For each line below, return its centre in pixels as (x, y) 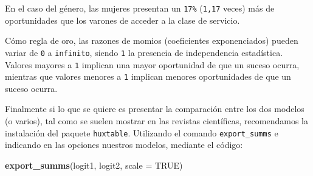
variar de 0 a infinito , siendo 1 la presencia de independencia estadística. (144, 52)
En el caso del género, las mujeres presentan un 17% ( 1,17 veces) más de (140, 8)
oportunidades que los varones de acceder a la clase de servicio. (122, 20)
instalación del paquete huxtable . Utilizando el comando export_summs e (142, 132)
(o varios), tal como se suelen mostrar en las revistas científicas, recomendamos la (156, 121)
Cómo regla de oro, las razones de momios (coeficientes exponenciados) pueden (152, 40)
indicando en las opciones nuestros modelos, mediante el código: (124, 145)
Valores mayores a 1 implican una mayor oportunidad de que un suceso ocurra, (152, 64)
